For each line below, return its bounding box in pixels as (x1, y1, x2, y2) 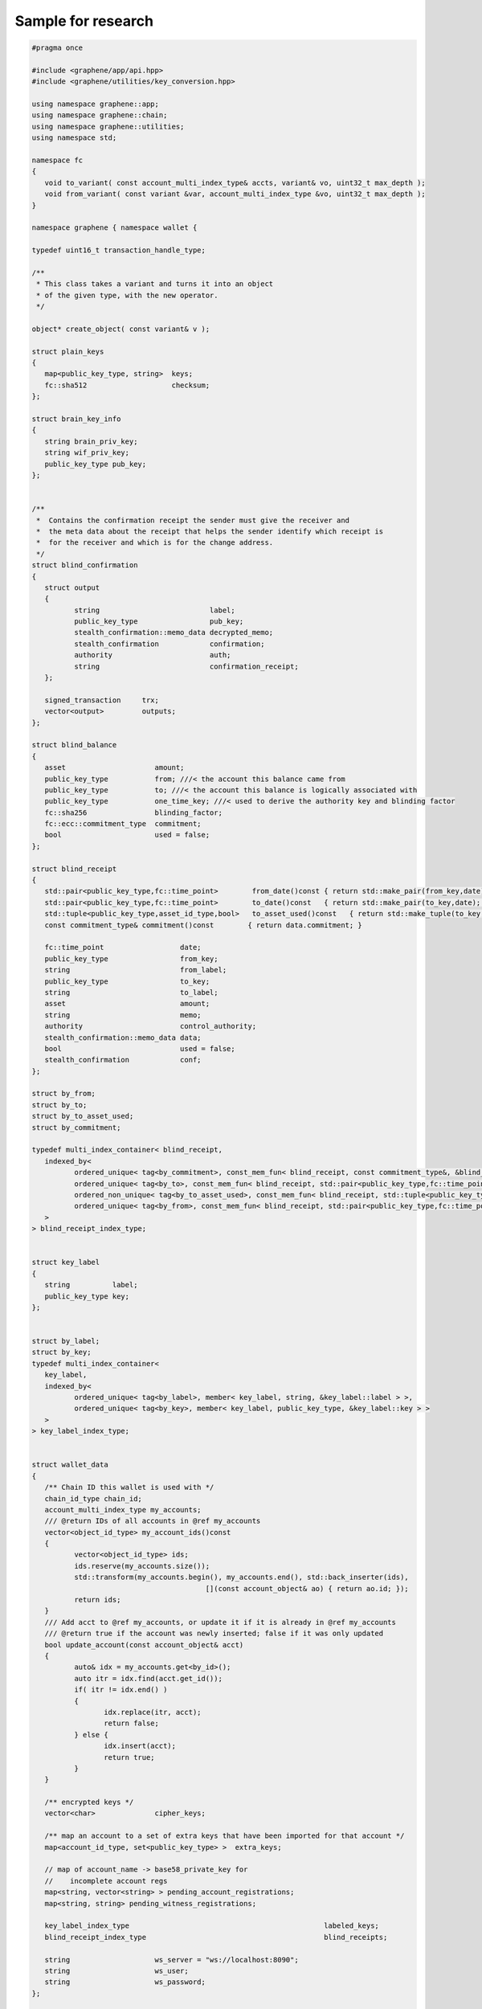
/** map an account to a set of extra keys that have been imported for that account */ (44, 1831, 405, 1840)
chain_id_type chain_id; (44, 1494, 142, 1503)
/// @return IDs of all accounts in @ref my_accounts (44, 1516, 261, 1526)
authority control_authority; (44, 1021, 257, 1031)
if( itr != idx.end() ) (73, 1685, 168, 1695)
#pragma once (31, 43, 84, 52)
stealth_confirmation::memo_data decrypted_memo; (73, 628, 274, 637)
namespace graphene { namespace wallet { (31, 223, 198, 232)
